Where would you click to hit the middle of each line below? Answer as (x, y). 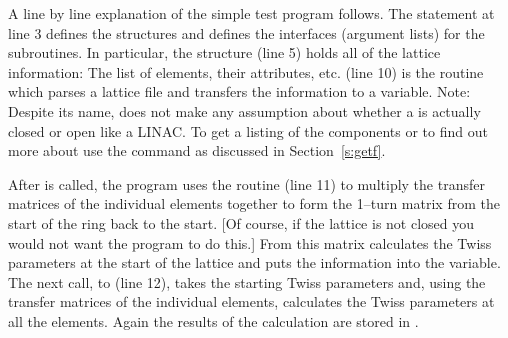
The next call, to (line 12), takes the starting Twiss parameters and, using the (247, 281)
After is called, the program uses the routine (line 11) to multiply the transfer (246, 183)
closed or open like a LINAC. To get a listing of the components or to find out (248, 130)
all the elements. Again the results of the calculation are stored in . (213, 320)
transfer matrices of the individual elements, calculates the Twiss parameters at (251, 301)
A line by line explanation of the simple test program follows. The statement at (251, 13)
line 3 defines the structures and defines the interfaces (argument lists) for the (246, 32)
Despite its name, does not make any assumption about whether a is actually (244, 110)
